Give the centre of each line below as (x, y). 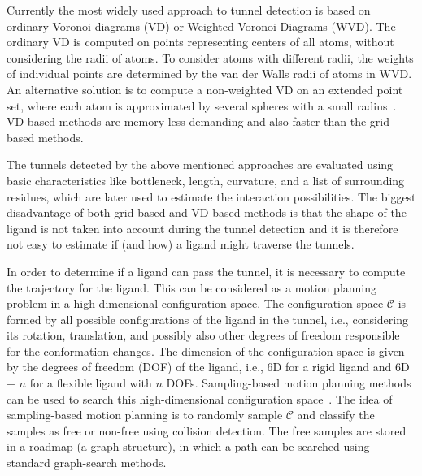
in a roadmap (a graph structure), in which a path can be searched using (188, 446)
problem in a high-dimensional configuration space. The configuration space (195, 303)
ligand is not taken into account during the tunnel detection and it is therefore (202, 228)
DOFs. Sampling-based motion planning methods (289, 383)
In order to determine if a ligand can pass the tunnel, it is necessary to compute (206, 271)
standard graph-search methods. (87, 463)
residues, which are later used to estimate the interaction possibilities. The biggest (211, 196)
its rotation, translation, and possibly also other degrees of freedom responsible (203, 335)
